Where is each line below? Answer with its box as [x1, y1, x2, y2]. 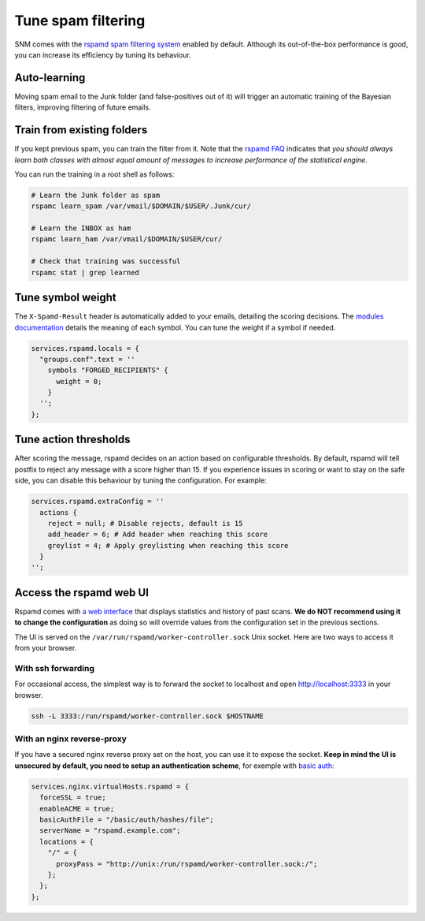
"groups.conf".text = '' [39, 355, 135, 364]
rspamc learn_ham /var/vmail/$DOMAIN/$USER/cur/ [31, 235, 223, 244]
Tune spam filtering [14, 12, 146, 29]
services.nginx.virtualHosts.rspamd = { [31, 781, 189, 791]
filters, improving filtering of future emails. [14, 103, 151, 112]
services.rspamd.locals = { [31, 344, 139, 352]
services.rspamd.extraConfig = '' [31, 497, 164, 506]
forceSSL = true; [39, 793, 106, 802]
